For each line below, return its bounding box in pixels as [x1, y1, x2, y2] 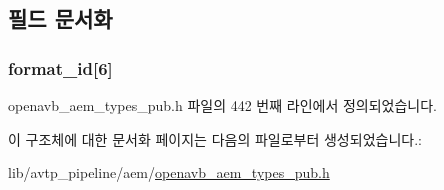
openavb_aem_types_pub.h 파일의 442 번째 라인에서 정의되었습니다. [8, 95, 438, 115]
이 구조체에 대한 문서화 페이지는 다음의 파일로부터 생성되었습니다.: [8, 128, 422, 149]
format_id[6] [8, 55, 113, 80]
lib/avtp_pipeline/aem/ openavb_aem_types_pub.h [8, 162, 330, 183]
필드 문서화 [8, 3, 113, 34]
